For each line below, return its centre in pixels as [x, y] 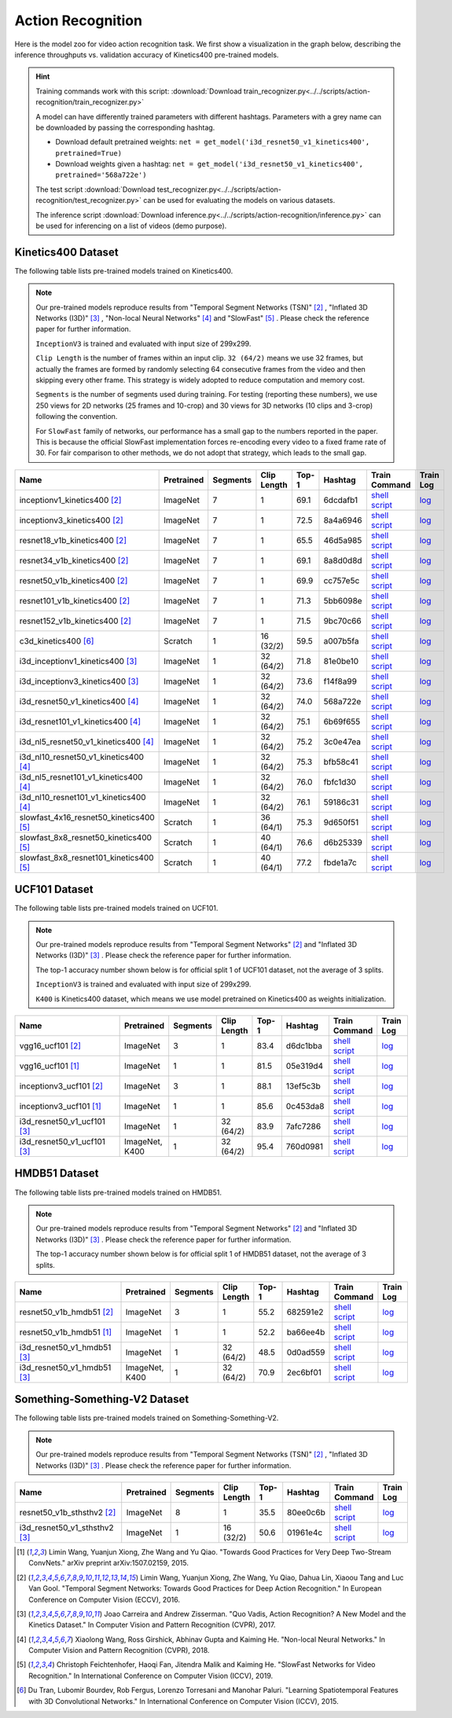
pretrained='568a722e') [101, 175]
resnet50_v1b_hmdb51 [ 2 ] [66, 1312]
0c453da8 [305, 1107]
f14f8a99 [340, 681]
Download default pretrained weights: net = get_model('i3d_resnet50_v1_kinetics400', [213, 142]
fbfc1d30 [340, 782]
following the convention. [77, 417]
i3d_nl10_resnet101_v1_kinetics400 [83, 797]
